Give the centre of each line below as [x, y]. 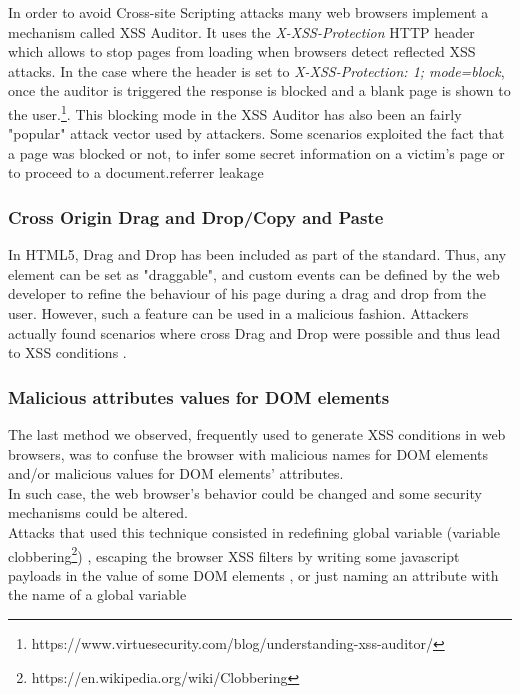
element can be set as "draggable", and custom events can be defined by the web [254, 273]
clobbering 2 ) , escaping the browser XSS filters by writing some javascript [234, 554]
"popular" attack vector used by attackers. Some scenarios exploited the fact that [256, 133]
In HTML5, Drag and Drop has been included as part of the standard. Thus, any [257, 254]
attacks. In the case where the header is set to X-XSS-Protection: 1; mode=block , [256, 70]
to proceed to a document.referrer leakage [136, 172]
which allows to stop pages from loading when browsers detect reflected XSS [242, 51]
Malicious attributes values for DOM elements [199, 396]
